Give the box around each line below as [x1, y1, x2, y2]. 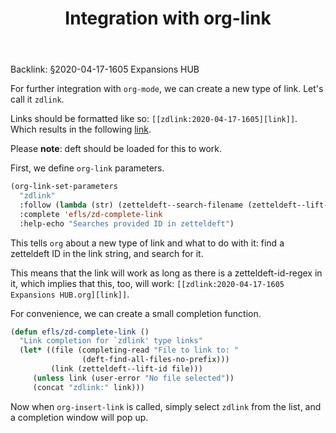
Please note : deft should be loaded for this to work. [10, 143, 223, 155]
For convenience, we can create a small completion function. [10, 307, 262, 319]
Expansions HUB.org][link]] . [10, 288, 130, 300]
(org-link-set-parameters [10, 182, 118, 192]
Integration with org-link [64, 7, 272, 30]
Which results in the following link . [10, 123, 152, 136]
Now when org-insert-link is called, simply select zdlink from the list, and [10, 400, 322, 412]
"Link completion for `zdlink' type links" [19, 336, 203, 346]
